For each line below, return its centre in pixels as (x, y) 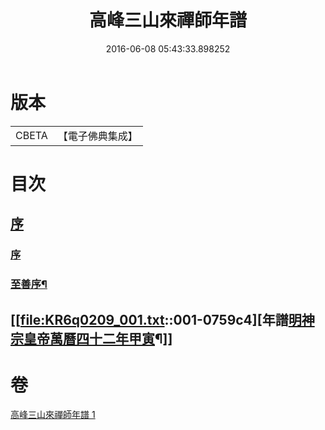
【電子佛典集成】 (97, 136)
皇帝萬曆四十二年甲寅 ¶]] (98, 338)
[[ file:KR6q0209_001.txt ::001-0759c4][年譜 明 (156, 319)
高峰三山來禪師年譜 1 (53, 415)
